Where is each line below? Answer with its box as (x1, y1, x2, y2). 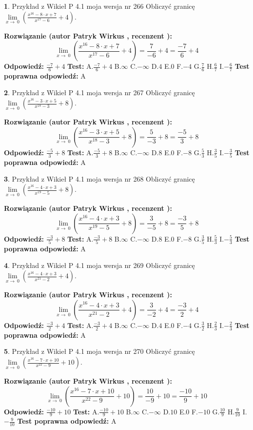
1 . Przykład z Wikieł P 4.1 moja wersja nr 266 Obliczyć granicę (4, 1, 195, 11)
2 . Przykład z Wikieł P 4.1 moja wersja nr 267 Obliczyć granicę (4, 87, 195, 97)
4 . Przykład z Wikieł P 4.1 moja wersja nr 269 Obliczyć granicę (4, 260, 195, 270)
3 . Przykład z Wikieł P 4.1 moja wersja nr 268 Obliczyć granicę (4, 173, 195, 184)
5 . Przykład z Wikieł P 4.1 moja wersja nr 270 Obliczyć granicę (4, 346, 195, 356)
